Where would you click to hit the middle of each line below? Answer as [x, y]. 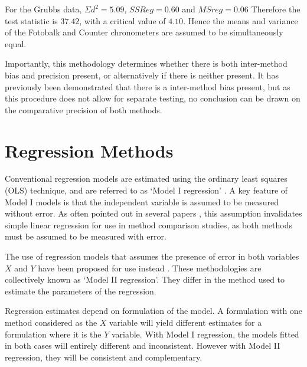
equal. [16, 43]
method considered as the [51, 322]
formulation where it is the [53, 334]
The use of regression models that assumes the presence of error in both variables [152, 256]
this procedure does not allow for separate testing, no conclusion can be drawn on [153, 98]
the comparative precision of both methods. [84, 109]
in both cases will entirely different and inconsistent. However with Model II [143, 345]
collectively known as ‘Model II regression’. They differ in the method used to [145, 279]
